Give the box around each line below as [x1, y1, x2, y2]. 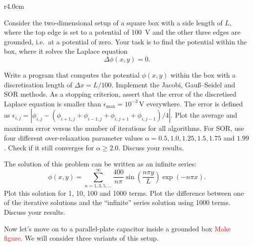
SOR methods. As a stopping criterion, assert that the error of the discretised [4, 89, 236, 99]
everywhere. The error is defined [146, 98, 243, 108]
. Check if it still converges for [4, 142, 94, 152]
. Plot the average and [170, 110, 237, 120]
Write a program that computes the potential [4, 69, 140, 80]
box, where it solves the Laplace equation [4, 46, 128, 56]
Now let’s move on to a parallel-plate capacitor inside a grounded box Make [4, 223, 231, 233]
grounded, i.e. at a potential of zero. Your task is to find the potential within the [4, 36, 247, 46]
